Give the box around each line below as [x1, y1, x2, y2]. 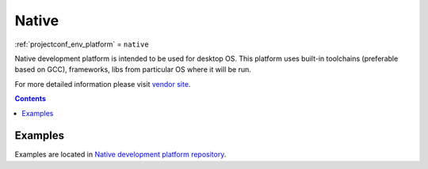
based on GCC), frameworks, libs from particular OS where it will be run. [14, 65, 251, 74]
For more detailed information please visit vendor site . [14, 79, 191, 88]
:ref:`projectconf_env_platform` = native [14, 39, 150, 49]
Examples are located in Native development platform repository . [14, 150, 227, 160]
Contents [14, 94, 47, 103]
